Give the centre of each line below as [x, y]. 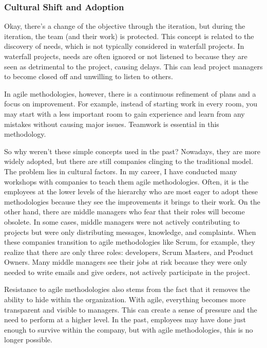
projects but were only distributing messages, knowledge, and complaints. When [130, 232]
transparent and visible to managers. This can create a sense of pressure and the [131, 309]
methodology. [25, 134]
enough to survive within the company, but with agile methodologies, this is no [129, 329]
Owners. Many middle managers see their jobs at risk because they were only [126, 262]
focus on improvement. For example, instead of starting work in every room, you [131, 104]
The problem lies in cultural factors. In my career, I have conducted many [121, 171]
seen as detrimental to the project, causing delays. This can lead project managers [133, 66]
